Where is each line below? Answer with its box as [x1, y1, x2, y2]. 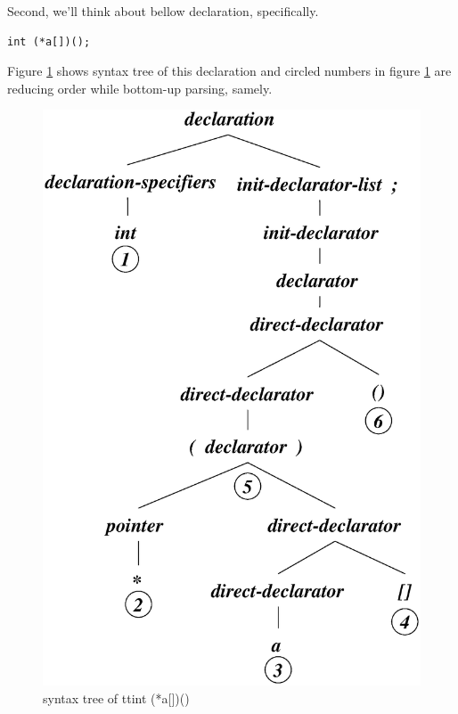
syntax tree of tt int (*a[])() [43, 689, 190, 708]
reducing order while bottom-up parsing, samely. [7, 78, 273, 97]
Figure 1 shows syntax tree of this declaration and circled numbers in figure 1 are [7, 62, 452, 80]
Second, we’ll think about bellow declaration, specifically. [7, 2, 319, 20]
